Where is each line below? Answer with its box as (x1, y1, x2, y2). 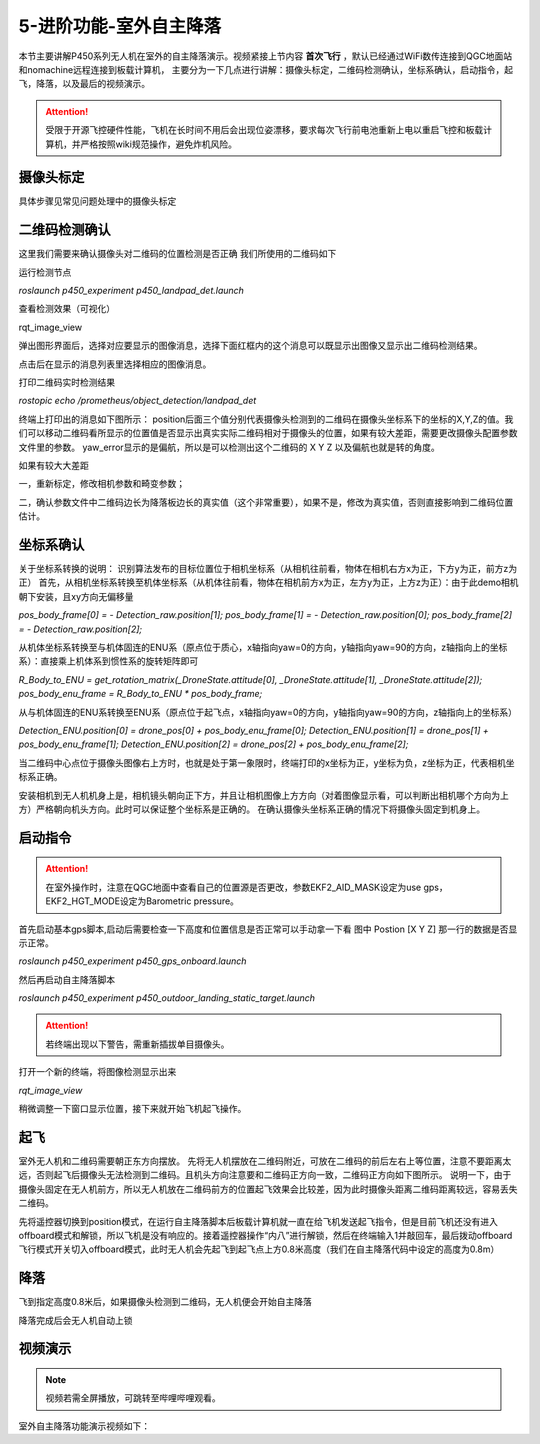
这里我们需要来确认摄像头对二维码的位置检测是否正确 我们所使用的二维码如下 (18, 248, 337, 260)
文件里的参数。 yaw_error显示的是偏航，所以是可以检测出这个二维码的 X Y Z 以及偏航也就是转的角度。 (18, 441, 440, 453)
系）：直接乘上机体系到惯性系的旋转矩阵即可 (18, 655, 199, 667)
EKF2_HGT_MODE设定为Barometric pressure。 (45, 895, 240, 907)
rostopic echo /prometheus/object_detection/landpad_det (18, 395, 257, 407)
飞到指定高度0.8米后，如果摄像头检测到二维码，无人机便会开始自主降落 (18, 1296, 312, 1308)
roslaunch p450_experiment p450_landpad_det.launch (18, 285, 245, 297)
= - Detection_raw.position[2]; (18, 623, 143, 635)
